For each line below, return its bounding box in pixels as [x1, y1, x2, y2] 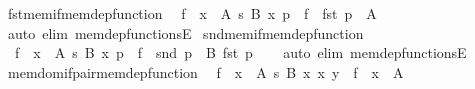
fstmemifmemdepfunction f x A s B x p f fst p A [7, 3, 377, 23]
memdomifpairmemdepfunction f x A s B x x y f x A [7, 61, 404, 82]
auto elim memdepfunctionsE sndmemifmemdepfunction [7, 22, 364, 43]
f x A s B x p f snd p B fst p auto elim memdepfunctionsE [14, 42, 467, 63]
